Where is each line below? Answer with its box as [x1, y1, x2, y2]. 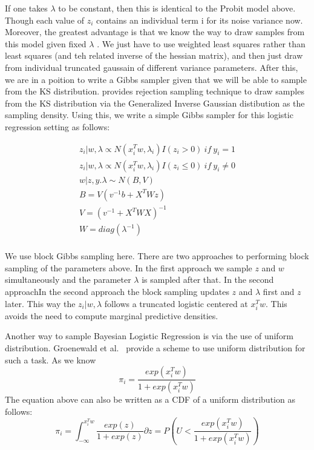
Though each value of [5, 13, 85, 26]
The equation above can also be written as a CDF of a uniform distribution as [5, 393, 295, 406]
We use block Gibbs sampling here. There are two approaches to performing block [5, 250, 309, 262]
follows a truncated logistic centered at [104, 297, 248, 309]
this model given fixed [5, 37, 87, 50]
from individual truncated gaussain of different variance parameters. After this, [5, 61, 298, 73]
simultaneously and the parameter [5, 273, 131, 286]
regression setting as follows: [5, 120, 110, 133]
